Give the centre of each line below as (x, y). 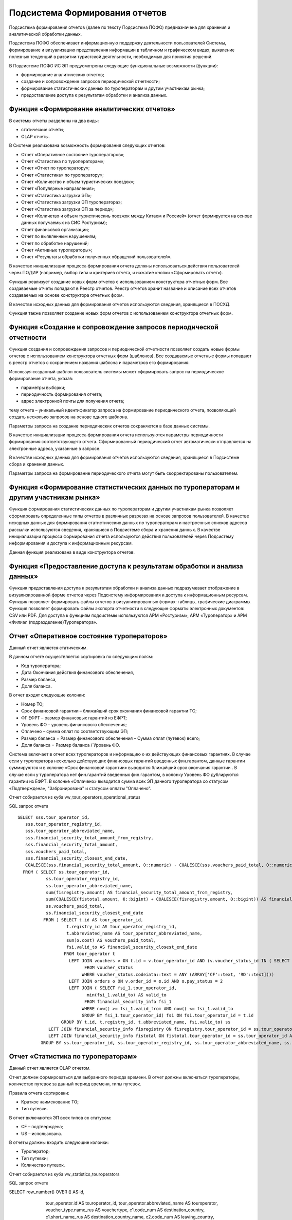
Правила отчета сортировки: (39, 1093)
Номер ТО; (32, 704)
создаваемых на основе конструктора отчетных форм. (66, 295)
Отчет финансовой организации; (55, 229)
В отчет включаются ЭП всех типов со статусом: (60, 1118)
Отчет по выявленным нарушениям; (59, 236)
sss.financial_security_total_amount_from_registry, (89, 838)
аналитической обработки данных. (46, 34)
